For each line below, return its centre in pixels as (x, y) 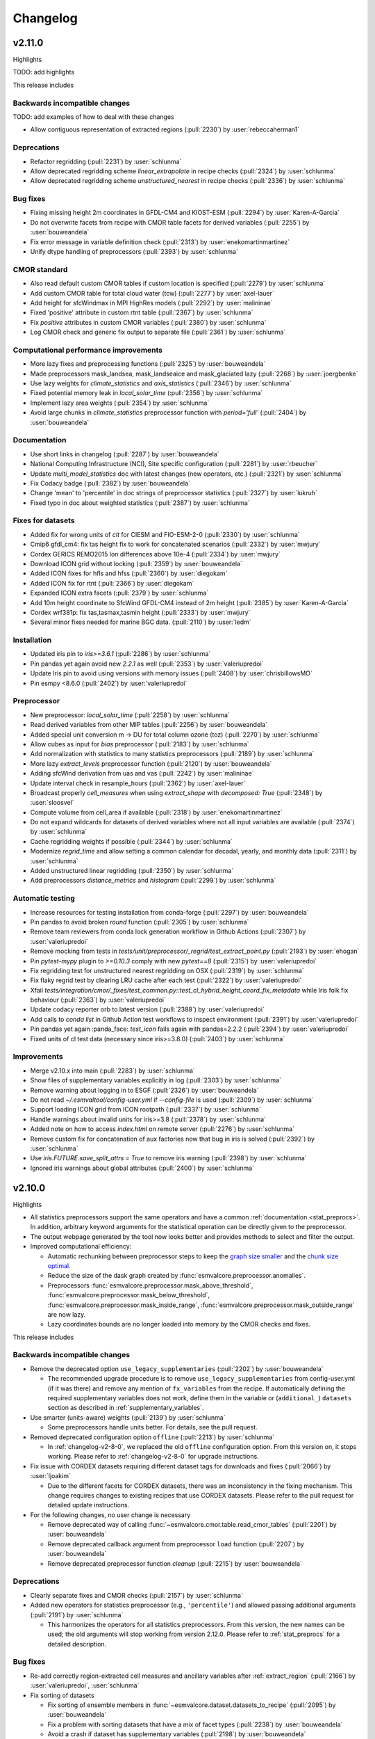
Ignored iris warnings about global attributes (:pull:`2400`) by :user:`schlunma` (142, 1168)
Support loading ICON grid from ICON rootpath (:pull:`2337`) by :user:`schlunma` (145, 1109)
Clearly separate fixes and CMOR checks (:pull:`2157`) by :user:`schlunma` (136, 1595)
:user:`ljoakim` (50, 1476)
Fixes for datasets (44, 520)
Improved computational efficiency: (81, 1247)
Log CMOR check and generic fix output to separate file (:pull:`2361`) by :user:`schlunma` (158, 332)
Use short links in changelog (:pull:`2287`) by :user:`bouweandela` (125, 454)
